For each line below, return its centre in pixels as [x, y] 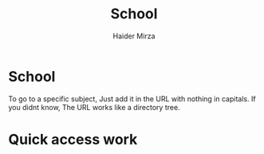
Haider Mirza [134, 36]
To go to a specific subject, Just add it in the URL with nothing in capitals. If [132, 99]
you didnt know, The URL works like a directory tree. [95, 107]
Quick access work [73, 139]
